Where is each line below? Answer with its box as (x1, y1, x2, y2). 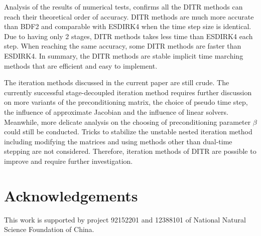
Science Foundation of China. (4, 224, 94, 234)
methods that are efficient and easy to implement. (4, 60, 158, 71)
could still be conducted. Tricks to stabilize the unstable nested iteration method (4, 126, 252, 137)
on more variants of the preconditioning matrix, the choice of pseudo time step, (4, 97, 248, 107)
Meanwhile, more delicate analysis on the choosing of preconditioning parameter (4, 116, 251, 127)
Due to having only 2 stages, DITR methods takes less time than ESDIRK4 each (4, 31, 253, 41)
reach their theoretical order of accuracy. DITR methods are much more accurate (4, 11, 254, 22)
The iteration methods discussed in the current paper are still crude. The (4, 77, 229, 88)
